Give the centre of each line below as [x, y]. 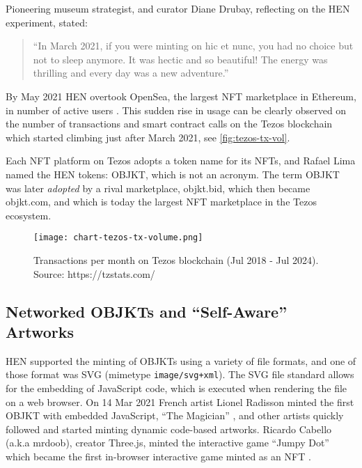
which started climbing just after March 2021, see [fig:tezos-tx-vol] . [148, 137]
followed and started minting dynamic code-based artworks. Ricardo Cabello [169, 429]
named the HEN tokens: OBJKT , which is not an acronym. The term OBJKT [173, 174]
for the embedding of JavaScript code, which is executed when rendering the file [176, 388]
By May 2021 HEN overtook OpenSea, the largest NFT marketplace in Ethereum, [181, 96]
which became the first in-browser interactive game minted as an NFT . [158, 456]
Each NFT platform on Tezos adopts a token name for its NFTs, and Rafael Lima [181, 161]
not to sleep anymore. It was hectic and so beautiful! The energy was [180, 59]
